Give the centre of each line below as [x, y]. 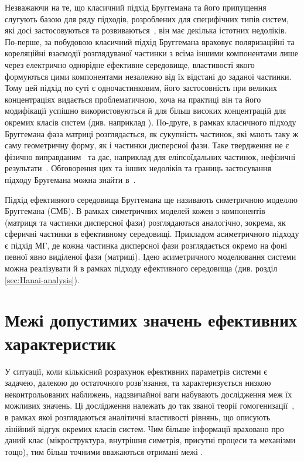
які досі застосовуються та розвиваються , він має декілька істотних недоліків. [146, 30]
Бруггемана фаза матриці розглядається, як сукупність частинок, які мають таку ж [152, 133]
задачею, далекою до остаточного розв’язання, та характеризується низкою [138, 383]
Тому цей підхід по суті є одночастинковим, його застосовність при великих [141, 88]
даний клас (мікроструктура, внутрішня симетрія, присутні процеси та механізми [150, 440]
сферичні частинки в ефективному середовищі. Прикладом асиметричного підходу [152, 234]
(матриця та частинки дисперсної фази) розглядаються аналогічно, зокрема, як [145, 222]
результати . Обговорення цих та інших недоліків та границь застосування [138, 168]
